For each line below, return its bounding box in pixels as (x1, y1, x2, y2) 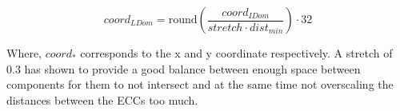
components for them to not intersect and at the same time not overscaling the (6, 76, 394, 93)
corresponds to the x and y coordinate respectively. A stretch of (80, 45, 393, 61)
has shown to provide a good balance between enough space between (24, 60, 361, 77)
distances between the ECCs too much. (6, 91, 198, 108)
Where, (6, 45, 42, 61)
